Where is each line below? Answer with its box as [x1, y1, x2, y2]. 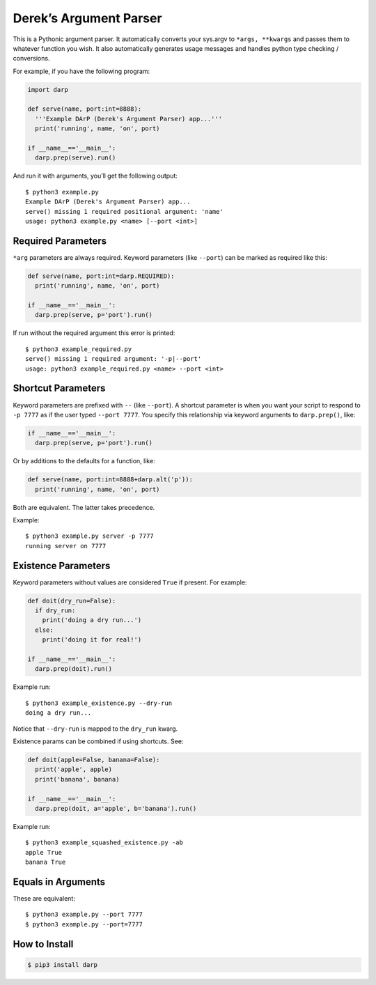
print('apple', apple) [35, 766, 113, 773]
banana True [25, 858, 66, 867]
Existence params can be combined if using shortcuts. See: [13, 737, 184, 745]
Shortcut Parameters [13, 382, 106, 394]
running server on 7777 [25, 542, 107, 550]
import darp [27, 86, 69, 93]
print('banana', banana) [35, 775, 120, 783]
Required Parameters [13, 235, 107, 247]
